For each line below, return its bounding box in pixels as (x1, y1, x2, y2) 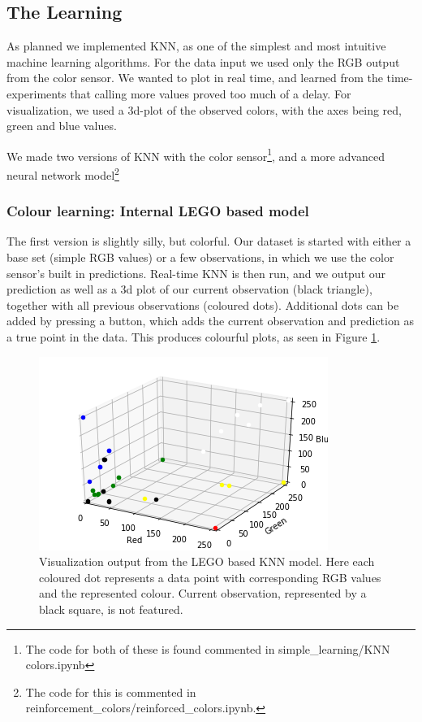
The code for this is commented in (25, 683, 196, 700)
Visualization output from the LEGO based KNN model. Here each (39, 553, 375, 570)
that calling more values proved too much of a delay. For (70, 85, 351, 102)
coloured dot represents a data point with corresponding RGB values (39, 568, 381, 585)
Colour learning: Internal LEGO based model (6, 201, 309, 221)
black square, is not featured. (39, 601, 183, 618)
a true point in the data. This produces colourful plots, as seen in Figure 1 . (6, 328, 381, 346)
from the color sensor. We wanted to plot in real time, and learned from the (6, 69, 383, 86)
